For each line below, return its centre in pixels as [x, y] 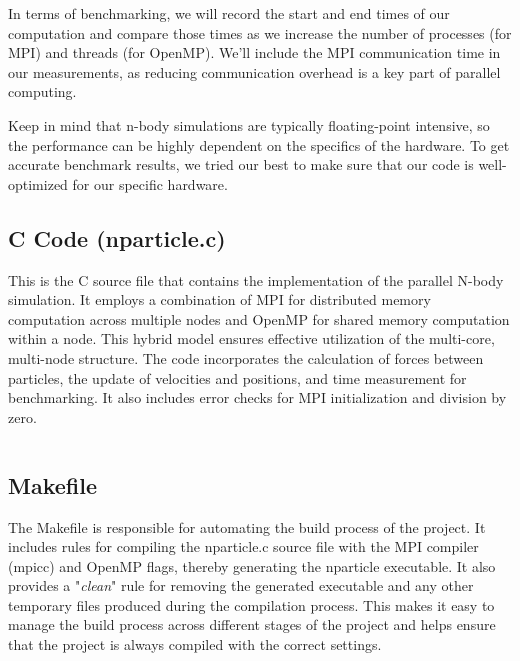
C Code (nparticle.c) [117, 237]
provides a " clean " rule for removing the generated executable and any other [241, 585]
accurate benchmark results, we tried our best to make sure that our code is [241, 164]
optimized [38, 183]
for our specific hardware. [150, 183]
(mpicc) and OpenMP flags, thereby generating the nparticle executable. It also [252, 565]
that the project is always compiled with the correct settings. [195, 644]
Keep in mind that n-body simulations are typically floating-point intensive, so [249, 124]
